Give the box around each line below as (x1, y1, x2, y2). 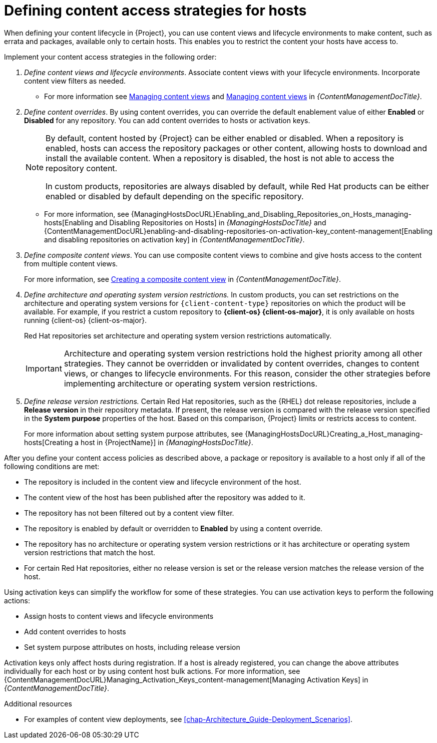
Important (26, 363, 62, 374)
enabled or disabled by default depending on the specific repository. (46, 191, 304, 201)
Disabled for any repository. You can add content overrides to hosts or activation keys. (24, 116, 310, 125)
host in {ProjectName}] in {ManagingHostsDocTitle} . (80, 438, 253, 447)
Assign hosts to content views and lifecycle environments (24, 611, 214, 620)
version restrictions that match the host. (24, 548, 155, 557)
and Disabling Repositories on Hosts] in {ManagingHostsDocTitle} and (95, 218, 326, 227)
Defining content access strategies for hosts (4, 2, 307, 19)
